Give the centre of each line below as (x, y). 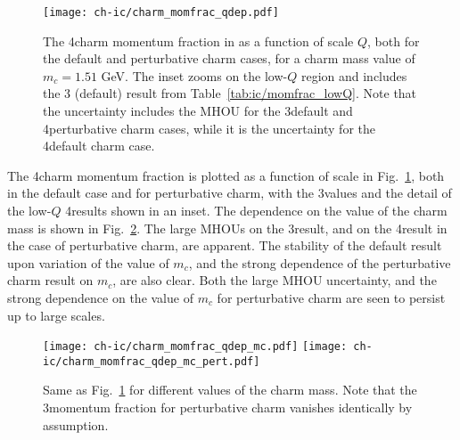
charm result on (50, 280)
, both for (394, 41)
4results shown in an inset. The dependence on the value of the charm (256, 210)
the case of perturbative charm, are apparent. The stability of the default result (225, 245)
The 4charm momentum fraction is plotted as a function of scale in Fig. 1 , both (226, 175)
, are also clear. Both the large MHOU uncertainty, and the (275, 280)
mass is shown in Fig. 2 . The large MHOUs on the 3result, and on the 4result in (227, 228)
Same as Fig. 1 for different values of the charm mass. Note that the (230, 390)
